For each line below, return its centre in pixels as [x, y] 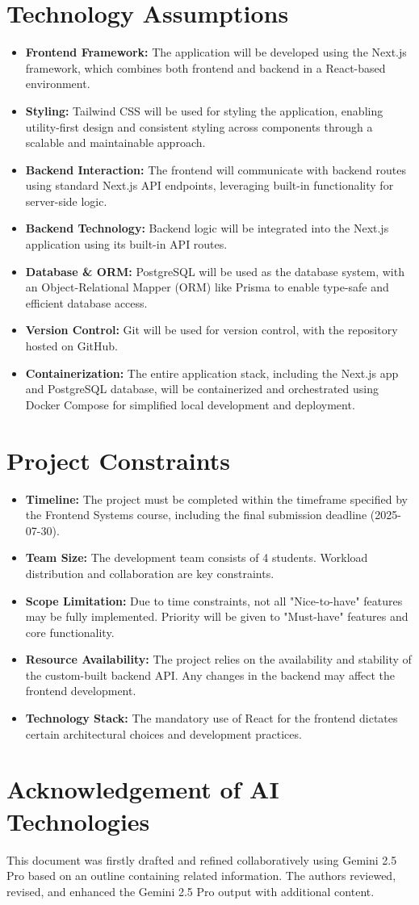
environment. [58, 84]
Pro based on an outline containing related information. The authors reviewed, [201, 876]
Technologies [78, 821]
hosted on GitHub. [71, 346]
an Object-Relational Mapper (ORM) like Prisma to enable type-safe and [207, 287]
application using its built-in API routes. [126, 244]
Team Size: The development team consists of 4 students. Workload [197, 557]
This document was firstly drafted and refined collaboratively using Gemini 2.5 [202, 859]
